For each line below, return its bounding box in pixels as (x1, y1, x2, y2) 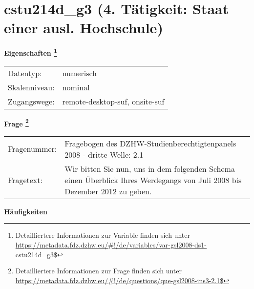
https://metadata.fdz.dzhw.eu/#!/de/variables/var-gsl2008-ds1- (15, 240, 207, 249)
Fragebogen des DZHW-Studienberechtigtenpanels (64, 137, 236, 149)
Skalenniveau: (8, 81, 55, 93)
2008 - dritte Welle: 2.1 (64, 148, 144, 160)
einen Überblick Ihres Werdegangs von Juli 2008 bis (64, 174, 242, 186)
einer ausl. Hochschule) (4, 18, 163, 38)
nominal (62, 81, 90, 93)
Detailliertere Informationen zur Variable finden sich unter (15, 230, 190, 240)
